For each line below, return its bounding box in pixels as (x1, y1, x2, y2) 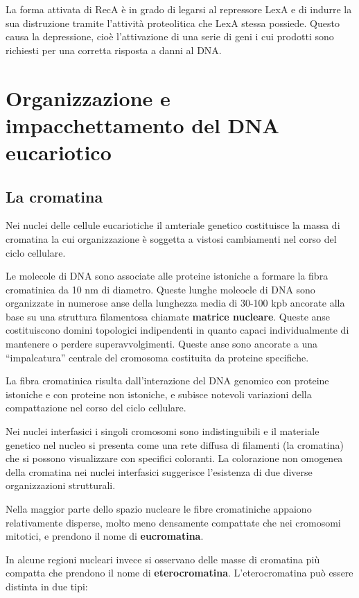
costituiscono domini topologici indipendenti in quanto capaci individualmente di (6, 323, 349, 337)
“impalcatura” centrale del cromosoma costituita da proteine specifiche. (6, 350, 309, 364)
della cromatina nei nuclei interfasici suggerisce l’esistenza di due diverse (6, 464, 313, 479)
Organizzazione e (6, 83, 170, 112)
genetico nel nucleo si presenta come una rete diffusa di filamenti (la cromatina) (6, 437, 344, 452)
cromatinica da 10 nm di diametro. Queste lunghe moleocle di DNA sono (6, 282, 315, 296)
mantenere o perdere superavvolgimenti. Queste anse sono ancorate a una (6, 336, 318, 351)
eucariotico (6, 137, 112, 166)
